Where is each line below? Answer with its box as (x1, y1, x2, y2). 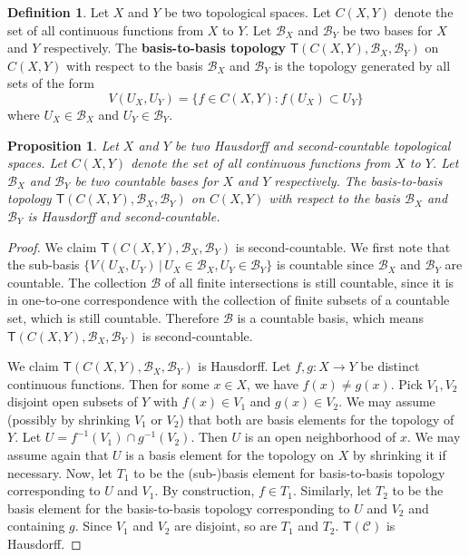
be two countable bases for (74, 171, 219, 190)
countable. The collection (7, 272, 147, 291)
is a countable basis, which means (237, 308, 425, 327)
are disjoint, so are (174, 516, 278, 535)
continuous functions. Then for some (7, 374, 210, 393)
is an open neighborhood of (244, 427, 396, 446)
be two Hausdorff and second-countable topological (174, 135, 451, 154)
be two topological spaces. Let (164, 3, 332, 21)
